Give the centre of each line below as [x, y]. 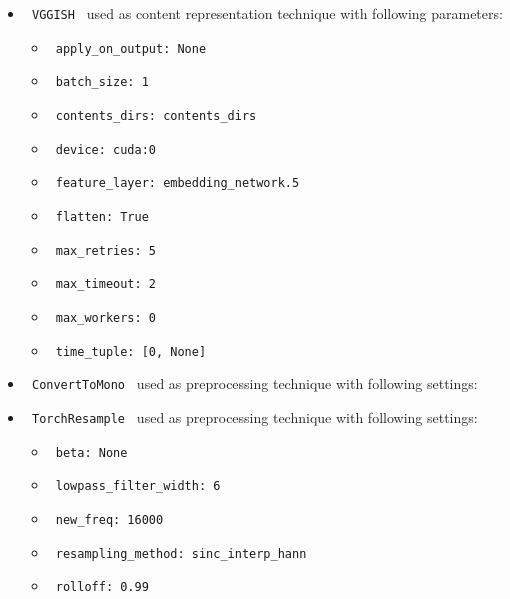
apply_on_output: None [131, 48]
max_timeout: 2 [105, 284]
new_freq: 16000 [109, 519]
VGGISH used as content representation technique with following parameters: [267, 13]
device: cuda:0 [105, 149]
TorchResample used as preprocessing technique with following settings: [254, 416]
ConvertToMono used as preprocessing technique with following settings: [254, 383]
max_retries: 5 [105, 250]
